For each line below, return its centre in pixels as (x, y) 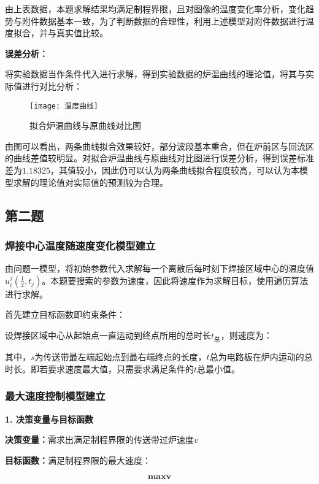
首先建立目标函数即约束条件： (65, 314)
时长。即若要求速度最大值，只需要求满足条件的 (99, 368)
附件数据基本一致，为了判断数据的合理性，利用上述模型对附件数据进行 (163, 21)
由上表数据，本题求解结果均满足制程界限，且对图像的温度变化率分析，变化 (155, 9)
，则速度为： (246, 335)
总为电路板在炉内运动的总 (261, 357)
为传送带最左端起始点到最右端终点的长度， (121, 357)
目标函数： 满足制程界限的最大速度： (78, 460)
